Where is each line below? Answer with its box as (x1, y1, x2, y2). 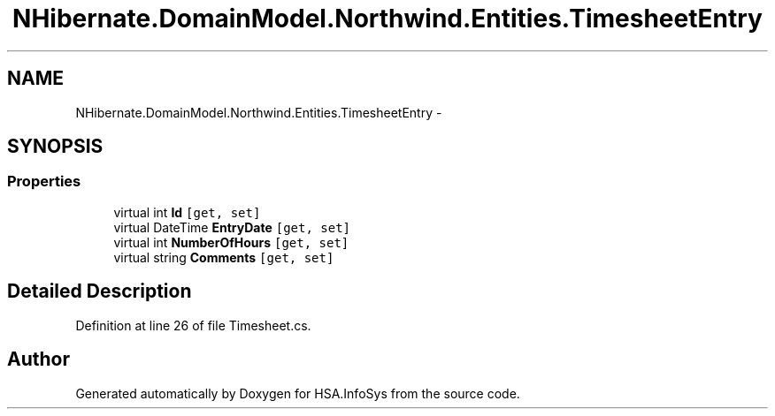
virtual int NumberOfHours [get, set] (113, 234, 349, 250)
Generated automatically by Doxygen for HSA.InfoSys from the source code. (75, 385, 520, 401)
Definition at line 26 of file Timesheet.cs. (75, 317, 311, 333)
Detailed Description (7, 280, 192, 303)
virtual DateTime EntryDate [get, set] (113, 219, 351, 235)
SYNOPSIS (7, 135, 104, 158)
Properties (7, 172, 81, 191)
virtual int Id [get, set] (113, 204, 261, 220)
